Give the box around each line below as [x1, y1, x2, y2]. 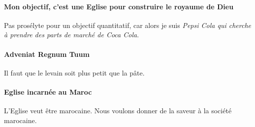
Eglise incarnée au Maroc [4, 86, 92, 97]
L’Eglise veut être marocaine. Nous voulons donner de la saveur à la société [4, 105, 232, 116]
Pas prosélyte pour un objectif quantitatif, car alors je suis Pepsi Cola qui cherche [4, 20, 252, 30]
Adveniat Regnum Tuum [4, 49, 90, 59]
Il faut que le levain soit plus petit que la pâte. [4, 67, 145, 77]
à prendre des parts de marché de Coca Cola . [4, 29, 139, 40]
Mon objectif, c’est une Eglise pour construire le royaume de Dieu [4, 1, 234, 11]
